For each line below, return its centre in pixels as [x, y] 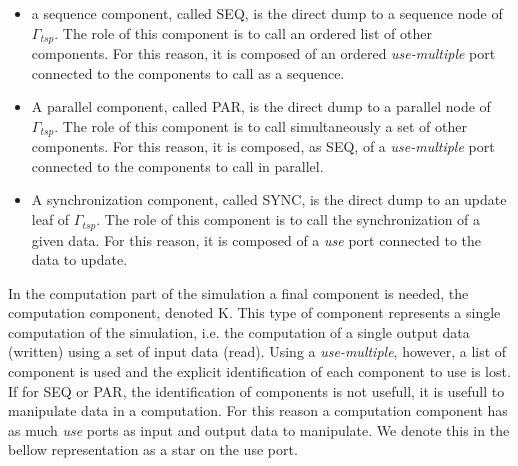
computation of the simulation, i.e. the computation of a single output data [239, 331]
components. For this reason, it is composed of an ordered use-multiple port [263, 53]
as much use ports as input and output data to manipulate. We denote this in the [259, 429]
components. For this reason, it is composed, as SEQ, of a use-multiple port [263, 146]
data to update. [79, 259]
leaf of [50, 219]
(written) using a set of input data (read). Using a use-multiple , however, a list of [257, 351]
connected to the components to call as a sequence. [188, 72]
